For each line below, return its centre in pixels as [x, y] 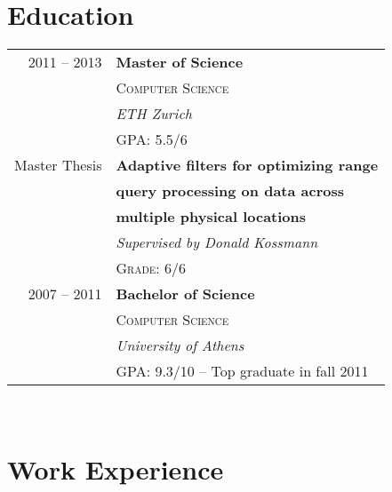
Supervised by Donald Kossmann [217, 242]
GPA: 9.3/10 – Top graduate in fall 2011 [242, 371]
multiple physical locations [211, 217]
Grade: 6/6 [151, 268]
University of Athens [180, 345]
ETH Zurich [154, 114]
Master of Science [180, 62]
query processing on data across [230, 191]
